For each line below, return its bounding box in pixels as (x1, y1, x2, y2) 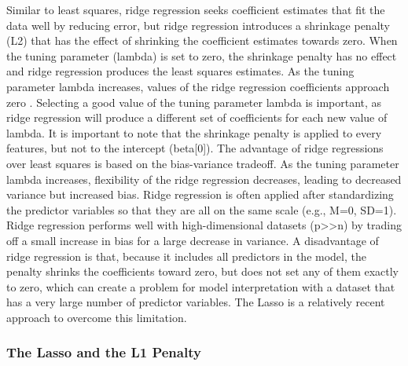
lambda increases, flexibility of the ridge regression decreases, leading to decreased (6, 170, 402, 187)
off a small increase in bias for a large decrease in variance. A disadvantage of (6, 232, 379, 248)
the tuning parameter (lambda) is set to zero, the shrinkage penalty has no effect (6, 47, 397, 64)
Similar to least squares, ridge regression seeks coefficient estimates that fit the (6, 2, 385, 17)
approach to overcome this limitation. (6, 309, 187, 325)
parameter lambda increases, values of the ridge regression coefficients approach (6, 78, 390, 94)
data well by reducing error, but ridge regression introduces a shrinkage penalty (6, 16, 390, 33)
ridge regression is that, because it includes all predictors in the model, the (6, 247, 366, 264)
